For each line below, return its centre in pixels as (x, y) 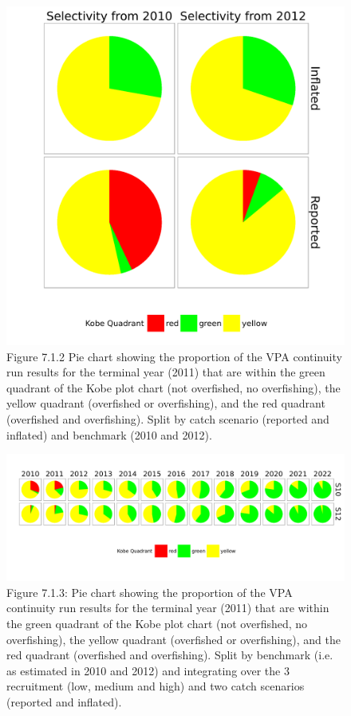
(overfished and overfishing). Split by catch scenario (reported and (168, 418)
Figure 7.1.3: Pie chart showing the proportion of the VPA (150, 592)
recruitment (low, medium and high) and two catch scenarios (156, 686)
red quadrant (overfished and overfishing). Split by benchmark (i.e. (170, 655)
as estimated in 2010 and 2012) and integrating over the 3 (148, 670)
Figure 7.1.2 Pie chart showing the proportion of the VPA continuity (174, 356)
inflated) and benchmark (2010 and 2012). (109, 434)
